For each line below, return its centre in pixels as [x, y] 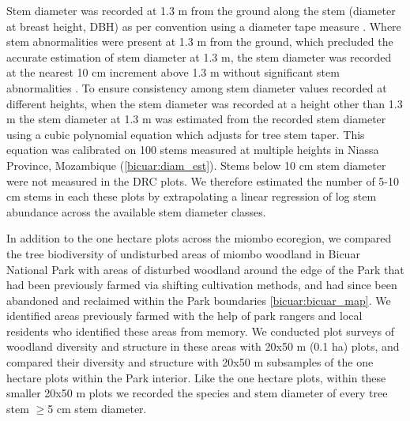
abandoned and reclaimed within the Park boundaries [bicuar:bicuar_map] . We [199, 300]
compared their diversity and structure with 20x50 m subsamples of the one [190, 362]
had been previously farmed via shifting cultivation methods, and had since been [202, 285]
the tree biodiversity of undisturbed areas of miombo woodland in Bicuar [183, 253]
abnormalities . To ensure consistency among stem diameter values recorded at [197, 87]
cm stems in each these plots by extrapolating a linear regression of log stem [192, 196]
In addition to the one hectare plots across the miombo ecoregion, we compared [199, 238]
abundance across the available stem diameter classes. [136, 211]
